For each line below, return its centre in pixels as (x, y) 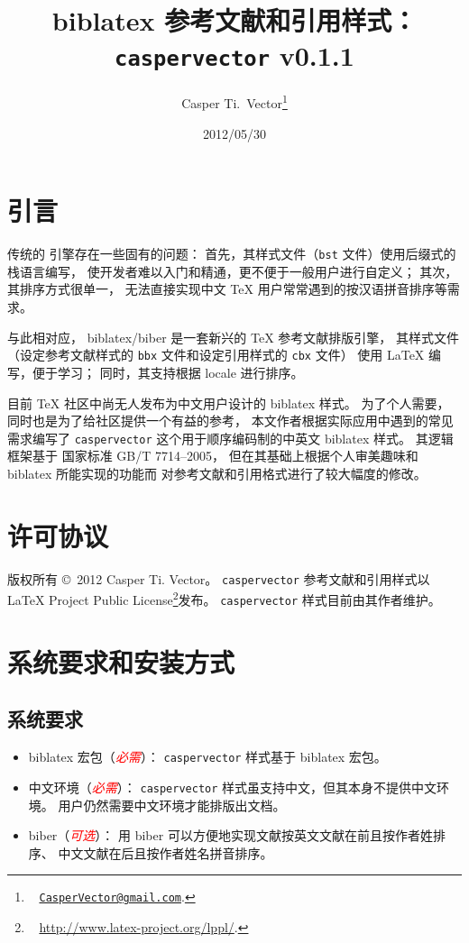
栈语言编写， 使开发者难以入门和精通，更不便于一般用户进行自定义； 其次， (233, 271)
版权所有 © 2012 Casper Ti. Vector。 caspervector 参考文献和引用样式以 (219, 578)
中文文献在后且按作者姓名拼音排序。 (166, 852)
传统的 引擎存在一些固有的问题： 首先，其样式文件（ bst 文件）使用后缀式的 (232, 254)
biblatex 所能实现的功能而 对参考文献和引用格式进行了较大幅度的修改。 (217, 473)
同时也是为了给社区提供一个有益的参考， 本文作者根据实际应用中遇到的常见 (230, 421)
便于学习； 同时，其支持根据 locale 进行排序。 (168, 372)
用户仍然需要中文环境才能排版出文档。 (172, 805)
